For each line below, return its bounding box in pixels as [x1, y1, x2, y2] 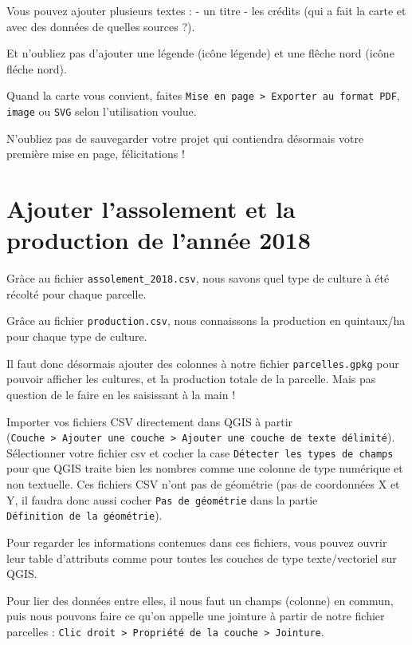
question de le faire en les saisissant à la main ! [6, 386, 236, 402]
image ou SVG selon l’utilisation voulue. [6, 103, 197, 120]
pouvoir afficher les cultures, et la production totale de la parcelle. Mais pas [6, 370, 376, 387]
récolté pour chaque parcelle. [6, 285, 147, 302]
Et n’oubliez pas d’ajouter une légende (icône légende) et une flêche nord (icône [6, 45, 394, 61]
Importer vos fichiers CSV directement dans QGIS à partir [6, 413, 293, 429]
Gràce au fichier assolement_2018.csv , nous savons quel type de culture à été [6, 270, 390, 287]
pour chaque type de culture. [6, 328, 147, 345]
